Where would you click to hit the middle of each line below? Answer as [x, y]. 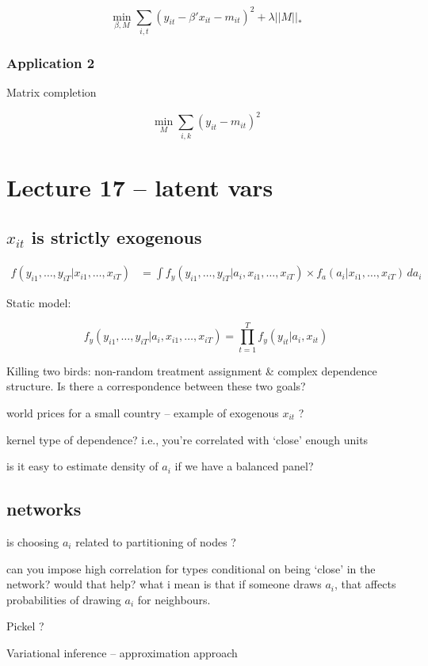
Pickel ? [25, 626]
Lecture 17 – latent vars [140, 186]
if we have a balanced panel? [244, 466]
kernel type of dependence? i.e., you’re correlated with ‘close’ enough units [187, 439]
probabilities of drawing [64, 599]
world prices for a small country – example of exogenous [143, 412]
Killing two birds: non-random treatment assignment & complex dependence [192, 370]
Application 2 [51, 62]
